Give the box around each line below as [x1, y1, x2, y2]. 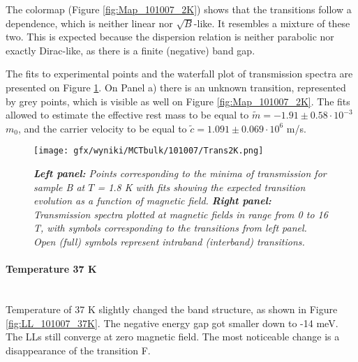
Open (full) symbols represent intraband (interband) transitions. [33, 234, 305, 248]
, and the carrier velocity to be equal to [17, 121, 187, 135]
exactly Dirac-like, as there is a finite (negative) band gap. [6, 43, 255, 57]
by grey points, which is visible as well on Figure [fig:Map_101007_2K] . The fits [6, 93, 350, 108]
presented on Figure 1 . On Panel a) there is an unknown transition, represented [6, 80, 346, 94]
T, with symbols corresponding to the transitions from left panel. [33, 220, 307, 235]
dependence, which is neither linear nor [6, 15, 173, 30]
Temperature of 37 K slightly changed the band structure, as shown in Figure [6, 301, 338, 316]
